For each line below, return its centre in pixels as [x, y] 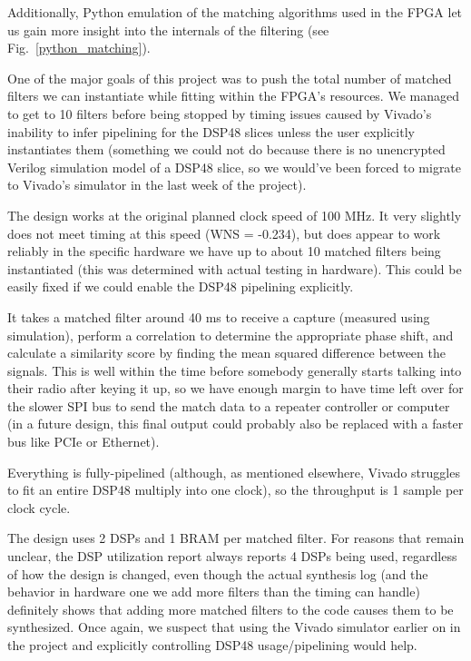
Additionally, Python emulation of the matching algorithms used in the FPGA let [235, 12]
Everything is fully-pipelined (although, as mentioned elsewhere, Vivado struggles [234, 472]
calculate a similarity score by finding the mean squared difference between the [226, 353]
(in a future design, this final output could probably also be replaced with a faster [235, 424]
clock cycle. [39, 507]
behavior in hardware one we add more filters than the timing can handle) [214, 592]
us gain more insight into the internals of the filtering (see [168, 30]
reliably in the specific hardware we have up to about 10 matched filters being [224, 251]
